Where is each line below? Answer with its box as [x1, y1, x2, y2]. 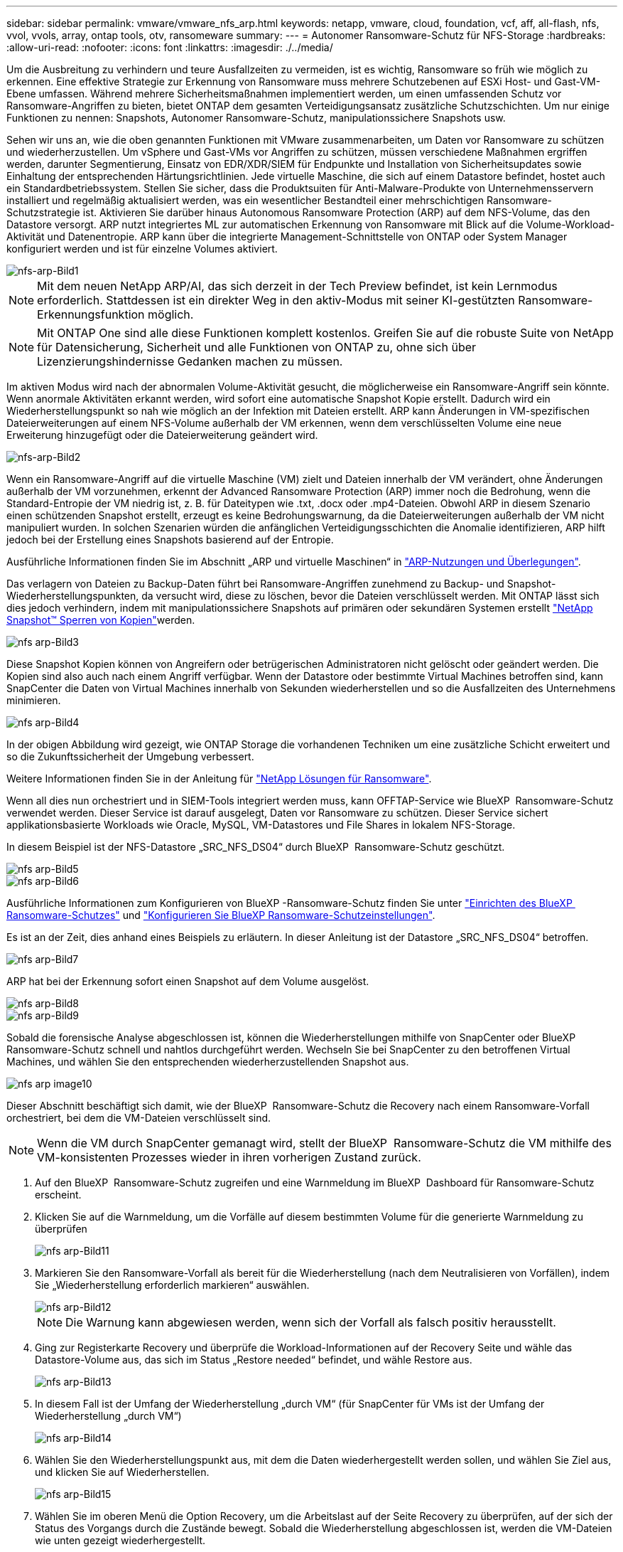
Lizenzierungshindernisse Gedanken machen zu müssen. [37, 354, 343, 368]
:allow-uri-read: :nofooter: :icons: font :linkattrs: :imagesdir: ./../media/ [6, 41, 333, 53]
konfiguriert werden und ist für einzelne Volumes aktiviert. [6, 243, 278, 255]
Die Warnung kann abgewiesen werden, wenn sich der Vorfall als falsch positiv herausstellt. [65, 1315, 556, 1329]
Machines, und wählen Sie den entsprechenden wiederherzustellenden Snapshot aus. [6, 1056, 409, 1068]
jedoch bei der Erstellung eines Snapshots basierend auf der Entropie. [6, 533, 334, 546]
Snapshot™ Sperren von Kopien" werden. [6, 614, 195, 626]
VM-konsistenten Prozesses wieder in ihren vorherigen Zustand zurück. [37, 1150, 421, 1164]
